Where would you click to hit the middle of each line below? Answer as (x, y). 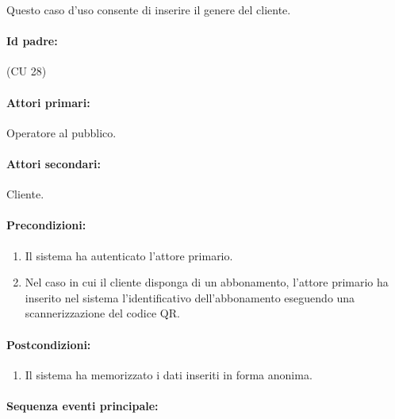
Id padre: (32, 41)
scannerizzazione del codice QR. (102, 313)
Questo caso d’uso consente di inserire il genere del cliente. (149, 10)
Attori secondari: (54, 163)
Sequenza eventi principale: (82, 405)
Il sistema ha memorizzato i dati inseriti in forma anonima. (169, 374)
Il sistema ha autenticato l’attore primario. (129, 255)
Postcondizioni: (49, 344)
